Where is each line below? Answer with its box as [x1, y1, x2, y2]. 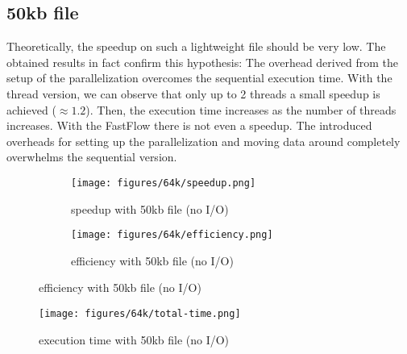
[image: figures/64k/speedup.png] [71, 177, 256, 189]
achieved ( [6, 101, 56, 118]
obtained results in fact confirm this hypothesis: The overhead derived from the [6, 53, 398, 70]
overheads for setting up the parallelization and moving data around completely [6, 132, 401, 149]
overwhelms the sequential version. [6, 148, 177, 165]
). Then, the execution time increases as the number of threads [85, 101, 397, 118]
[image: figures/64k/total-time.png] [39, 308, 241, 320]
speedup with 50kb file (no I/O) [71, 200, 229, 217]
